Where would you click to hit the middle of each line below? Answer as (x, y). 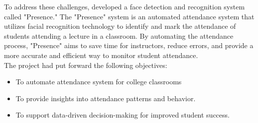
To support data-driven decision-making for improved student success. (123, 115)
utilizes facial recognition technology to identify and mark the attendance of (120, 26)
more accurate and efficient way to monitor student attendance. (101, 55)
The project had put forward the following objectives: (86, 65)
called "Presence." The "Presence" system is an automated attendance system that (129, 16)
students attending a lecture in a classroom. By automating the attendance (119, 35)
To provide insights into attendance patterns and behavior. (106, 98)
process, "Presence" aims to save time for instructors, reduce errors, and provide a (129, 45)
